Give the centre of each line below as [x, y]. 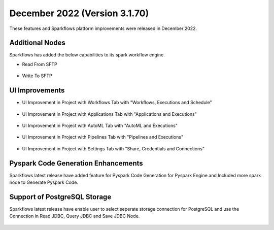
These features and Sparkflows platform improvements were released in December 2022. [103, 28]
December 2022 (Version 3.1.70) [79, 13]
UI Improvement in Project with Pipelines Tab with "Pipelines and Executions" [103, 137]
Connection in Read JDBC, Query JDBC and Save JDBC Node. [75, 216]
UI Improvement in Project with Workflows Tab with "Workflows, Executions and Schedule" [117, 103]
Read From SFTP [40, 64]
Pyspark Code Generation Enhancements [76, 163]
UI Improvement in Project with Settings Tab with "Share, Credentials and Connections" [113, 149]
